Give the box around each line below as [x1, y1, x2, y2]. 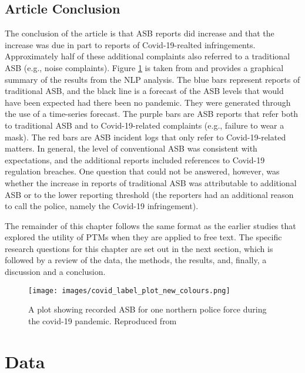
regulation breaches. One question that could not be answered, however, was [5, 165, 280, 177]
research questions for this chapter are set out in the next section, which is [5, 242, 273, 254]
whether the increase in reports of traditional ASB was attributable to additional [5, 176, 297, 189]
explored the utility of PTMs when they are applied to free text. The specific [5, 231, 282, 243]
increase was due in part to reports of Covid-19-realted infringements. [5, 38, 256, 51]
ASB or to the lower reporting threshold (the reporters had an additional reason [5, 188, 294, 200]
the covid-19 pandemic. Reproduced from [28, 314, 177, 327]
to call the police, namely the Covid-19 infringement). [5, 200, 199, 212]
